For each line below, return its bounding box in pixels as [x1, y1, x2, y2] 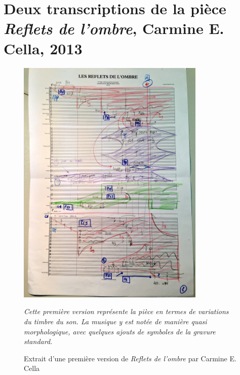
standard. [24, 336, 53, 347]
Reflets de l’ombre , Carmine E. [4, 18, 224, 39]
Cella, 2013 [4, 38, 83, 58]
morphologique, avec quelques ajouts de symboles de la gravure [24, 326, 216, 336]
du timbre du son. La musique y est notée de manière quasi [24, 316, 207, 326]
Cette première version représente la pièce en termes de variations [24, 306, 229, 317]
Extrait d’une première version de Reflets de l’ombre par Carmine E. [24, 353, 236, 363]
